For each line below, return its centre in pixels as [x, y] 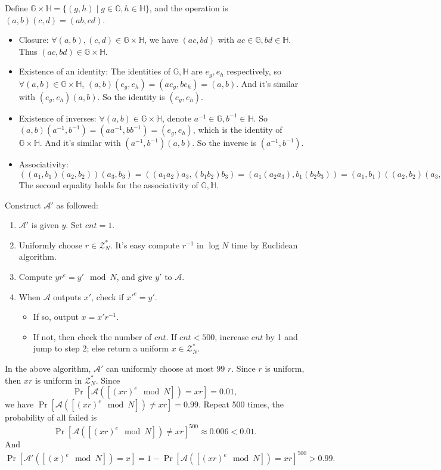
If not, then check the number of [92, 336]
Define [16, 8]
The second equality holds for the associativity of [108, 185]
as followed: [77, 205]
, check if [108, 296]
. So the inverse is [224, 143]
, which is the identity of [237, 130]
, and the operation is [189, 8]
